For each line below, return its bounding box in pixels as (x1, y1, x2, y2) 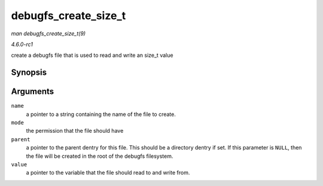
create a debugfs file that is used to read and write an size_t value (11, 51, 173, 59)
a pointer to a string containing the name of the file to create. (26, 111, 176, 118)
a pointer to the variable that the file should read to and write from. (26, 169, 190, 176)
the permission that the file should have (26, 127, 124, 135)
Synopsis (11, 68, 47, 78)
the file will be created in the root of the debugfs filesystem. (26, 153, 173, 160)
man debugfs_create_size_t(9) (11, 30, 86, 37)
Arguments (11, 87, 54, 97)
